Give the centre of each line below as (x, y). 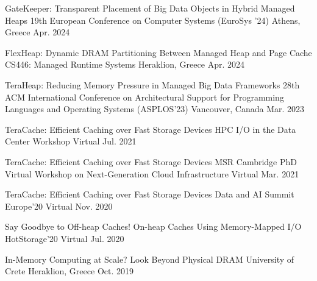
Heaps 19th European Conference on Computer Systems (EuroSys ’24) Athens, (153, 20)
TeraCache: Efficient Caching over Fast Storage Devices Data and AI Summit (150, 194)
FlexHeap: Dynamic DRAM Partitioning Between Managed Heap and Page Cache (158, 52)
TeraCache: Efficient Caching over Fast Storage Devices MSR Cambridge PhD (151, 161)
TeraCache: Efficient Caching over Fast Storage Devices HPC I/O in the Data (151, 129)
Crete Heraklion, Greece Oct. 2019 (69, 271)
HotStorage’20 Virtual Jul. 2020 (65, 238)
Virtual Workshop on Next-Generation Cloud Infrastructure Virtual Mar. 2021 (152, 173)
